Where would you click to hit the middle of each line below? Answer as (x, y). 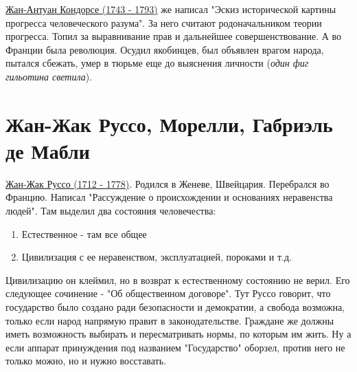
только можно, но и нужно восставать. (86, 361)
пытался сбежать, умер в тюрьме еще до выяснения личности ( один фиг (157, 63)
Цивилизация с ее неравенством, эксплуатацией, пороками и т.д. (157, 257)
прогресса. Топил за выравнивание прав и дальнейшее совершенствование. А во (174, 36)
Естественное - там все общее (84, 233)
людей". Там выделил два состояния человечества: (111, 211)
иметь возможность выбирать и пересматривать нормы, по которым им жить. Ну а (178, 334)
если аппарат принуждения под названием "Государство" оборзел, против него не (175, 347)
